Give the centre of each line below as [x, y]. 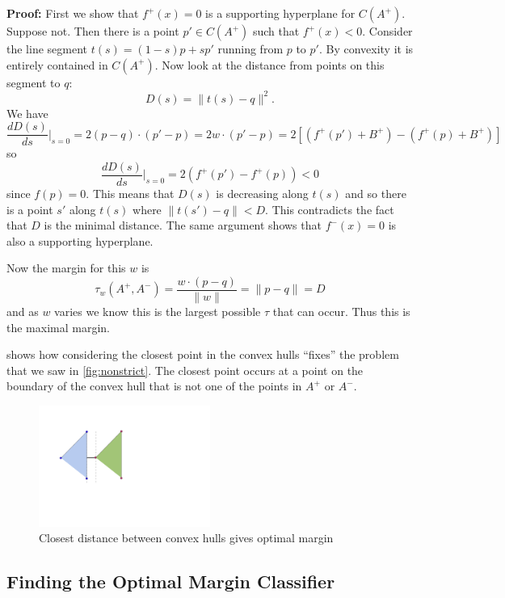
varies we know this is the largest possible [158, 312]
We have [27, 113]
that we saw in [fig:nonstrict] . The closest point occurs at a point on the [185, 370]
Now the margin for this [66, 268]
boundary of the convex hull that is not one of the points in [154, 386]
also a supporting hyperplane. [80, 240]
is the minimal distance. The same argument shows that [183, 225]
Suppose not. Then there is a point [93, 31]
